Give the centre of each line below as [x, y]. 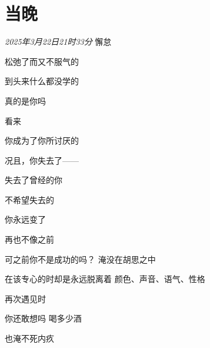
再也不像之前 [29, 239]
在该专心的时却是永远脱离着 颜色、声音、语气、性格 [105, 279]
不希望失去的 [29, 199]
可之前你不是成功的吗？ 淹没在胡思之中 [80, 259]
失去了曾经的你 [34, 180]
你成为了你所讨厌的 [42, 140]
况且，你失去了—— [42, 160]
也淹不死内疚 [29, 338]
